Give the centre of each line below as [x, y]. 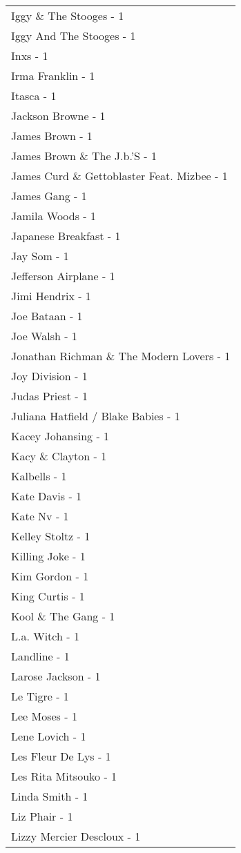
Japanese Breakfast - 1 [66, 236]
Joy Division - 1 [49, 376]
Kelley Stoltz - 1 [51, 536]
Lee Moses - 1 [44, 716]
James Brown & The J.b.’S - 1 [84, 156]
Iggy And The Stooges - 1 [74, 36]
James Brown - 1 [52, 136]
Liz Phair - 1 [42, 816]
